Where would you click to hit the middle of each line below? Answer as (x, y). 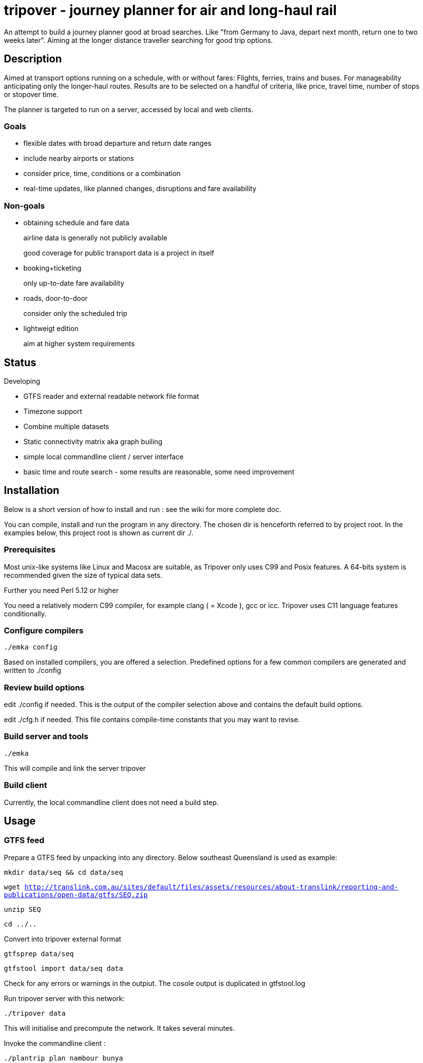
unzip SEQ (22, 909)
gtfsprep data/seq (39, 954)
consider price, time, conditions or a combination (102, 174)
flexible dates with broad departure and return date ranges (117, 143)
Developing (22, 381)
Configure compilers (44, 630)
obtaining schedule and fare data (77, 223)
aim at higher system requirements (79, 344)
